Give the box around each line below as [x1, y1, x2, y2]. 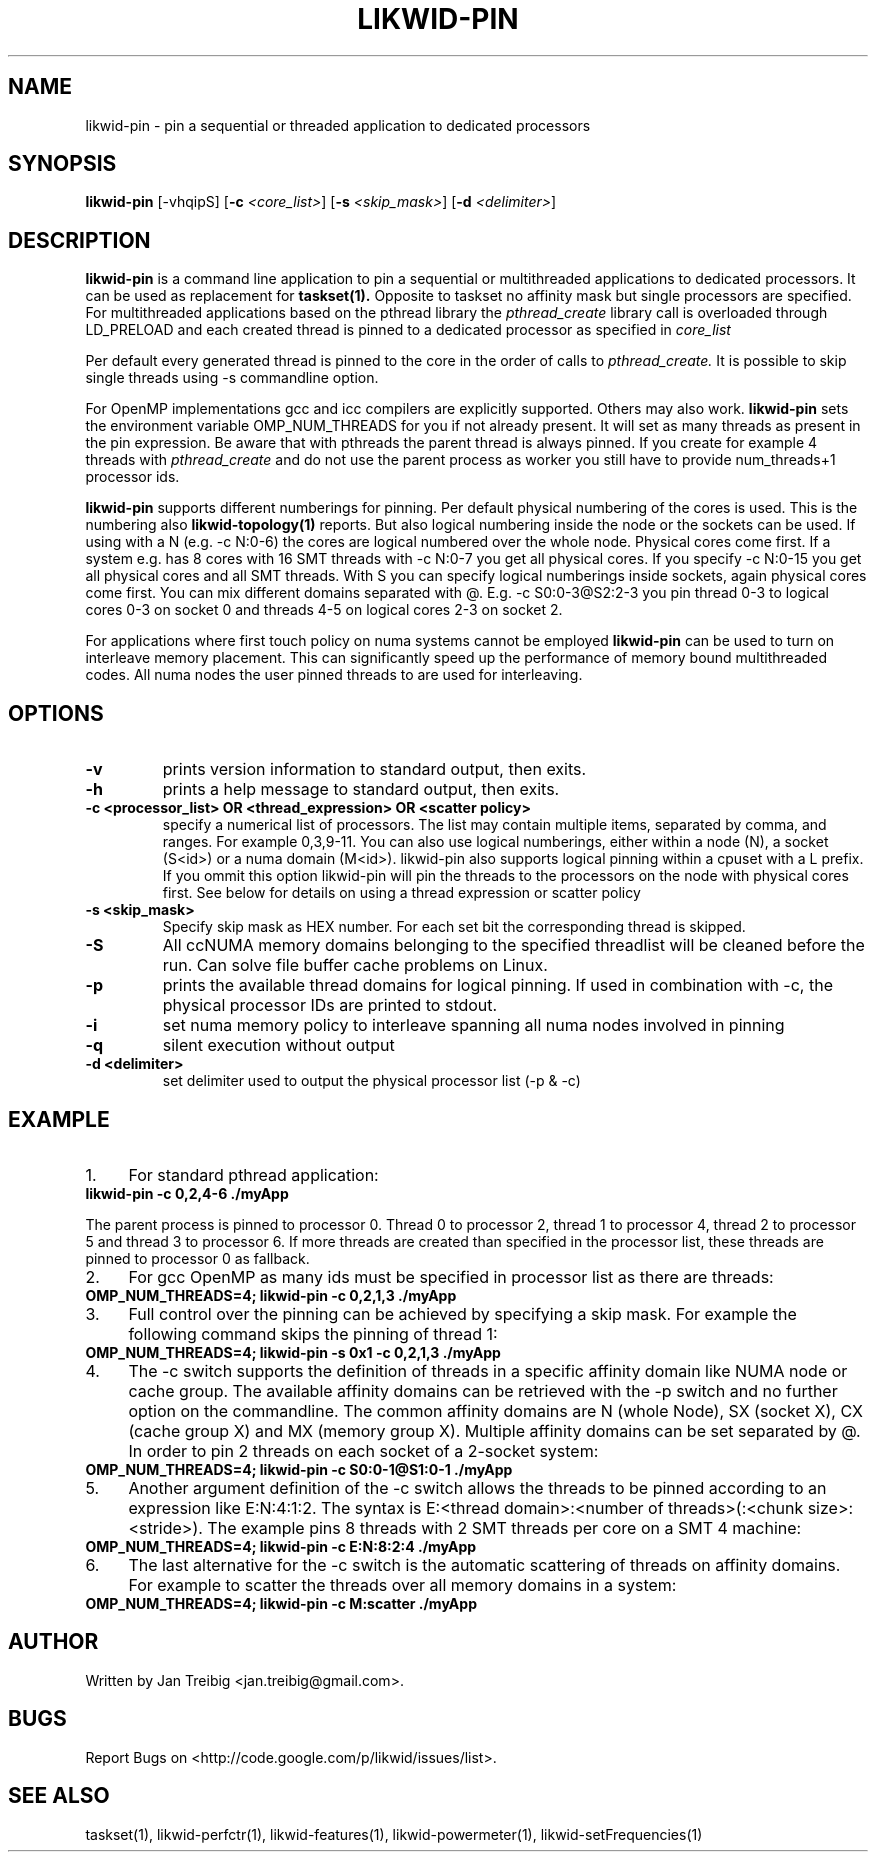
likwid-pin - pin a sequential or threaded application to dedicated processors [85, 116, 591, 134]
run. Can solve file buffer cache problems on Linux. [162, 955, 548, 976]
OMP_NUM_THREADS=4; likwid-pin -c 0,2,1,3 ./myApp [85, 1286, 457, 1304]
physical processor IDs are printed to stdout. [162, 995, 498, 1016]
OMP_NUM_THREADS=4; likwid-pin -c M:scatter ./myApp [85, 1594, 477, 1612]
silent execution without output [162, 1035, 395, 1056]
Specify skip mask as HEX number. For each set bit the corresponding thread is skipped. [162, 918, 746, 936]
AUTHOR [8, 1629, 99, 1655]
